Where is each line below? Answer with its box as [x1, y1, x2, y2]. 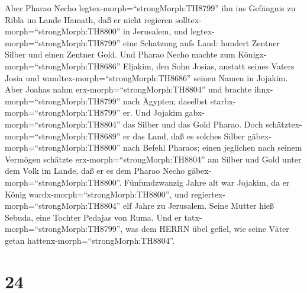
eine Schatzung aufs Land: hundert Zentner [123, 36, 280, 49]
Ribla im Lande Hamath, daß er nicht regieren [5, 13, 173, 26]
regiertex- [190, 187, 225, 200]
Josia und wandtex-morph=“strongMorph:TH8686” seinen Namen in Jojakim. [5, 71, 288, 84]
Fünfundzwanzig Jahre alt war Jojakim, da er [124, 176, 290, 188]
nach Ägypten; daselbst [123, 94, 208, 107]
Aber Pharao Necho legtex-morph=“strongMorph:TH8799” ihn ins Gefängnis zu [5, 2, 296, 14]
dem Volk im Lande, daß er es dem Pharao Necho [5, 164, 185, 177]
